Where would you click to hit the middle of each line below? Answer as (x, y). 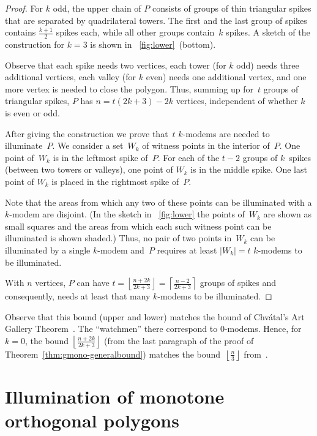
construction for (35, 44)
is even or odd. (32, 112)
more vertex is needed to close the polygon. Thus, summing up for (129, 88)
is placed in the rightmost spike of (115, 181)
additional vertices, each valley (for (71, 77)
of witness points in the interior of (206, 145)
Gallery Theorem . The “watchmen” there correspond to (111, 329)
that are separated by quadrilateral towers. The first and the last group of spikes (156, 20)
